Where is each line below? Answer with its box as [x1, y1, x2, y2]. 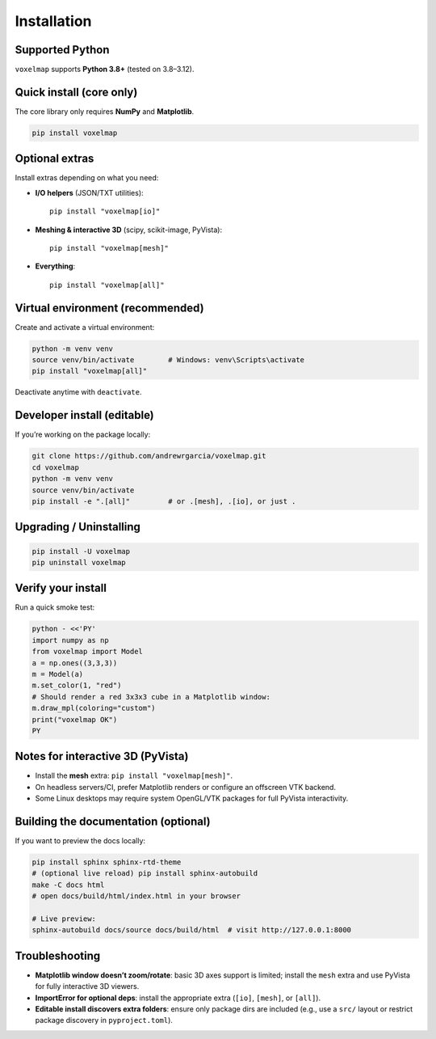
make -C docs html [31, 880, 105, 889]
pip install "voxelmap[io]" [49, 207, 161, 216]
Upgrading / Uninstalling [15, 520, 141, 534]
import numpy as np [31, 636, 109, 644]
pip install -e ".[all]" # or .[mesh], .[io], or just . [31, 496, 296, 505]
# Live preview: [31, 914, 97, 923]
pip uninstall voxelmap [31, 558, 127, 567]
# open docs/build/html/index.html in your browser [31, 892, 241, 901]
